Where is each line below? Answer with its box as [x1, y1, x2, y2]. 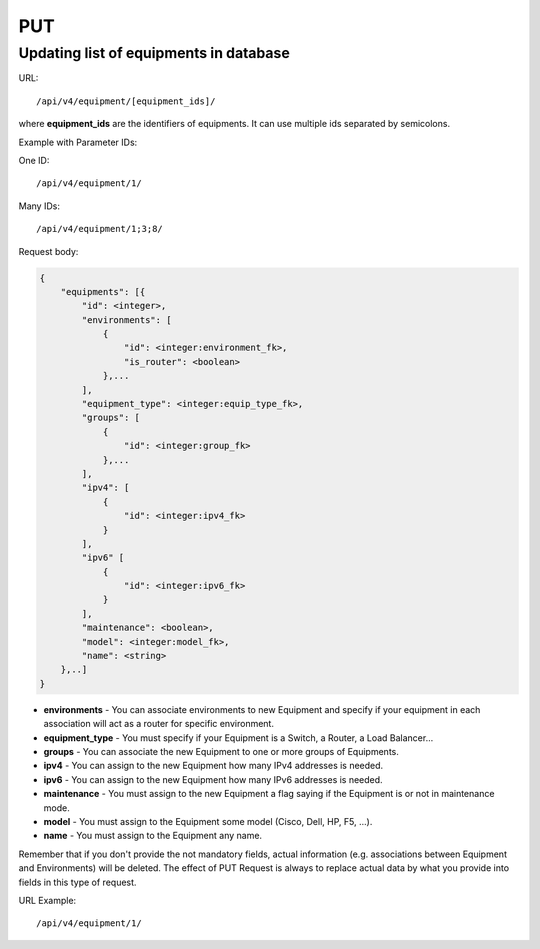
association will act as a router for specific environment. [43, 718, 275, 730]
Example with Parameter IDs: [18, 136, 138, 148]
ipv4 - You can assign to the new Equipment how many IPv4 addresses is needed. [43, 760, 384, 772]
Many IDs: [18, 200, 60, 212]
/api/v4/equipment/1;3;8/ [36, 223, 164, 235]
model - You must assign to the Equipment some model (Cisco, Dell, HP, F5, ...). [43, 815, 373, 827]
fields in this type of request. [18, 876, 137, 888]
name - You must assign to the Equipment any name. [43, 830, 263, 842]
